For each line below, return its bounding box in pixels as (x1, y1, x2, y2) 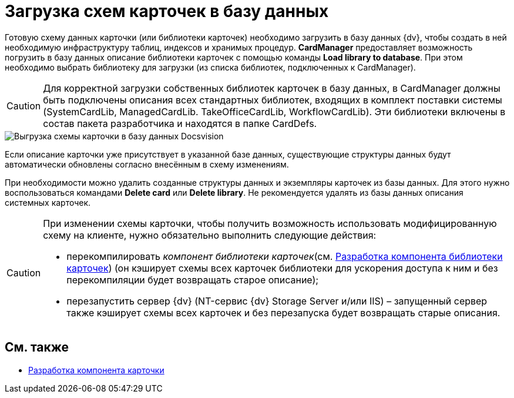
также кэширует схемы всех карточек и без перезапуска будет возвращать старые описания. (66, 306, 500, 319)
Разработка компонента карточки (28, 364, 164, 375)
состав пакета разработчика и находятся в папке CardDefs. (43, 117, 317, 129)
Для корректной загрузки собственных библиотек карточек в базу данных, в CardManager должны (43, 82, 500, 94)
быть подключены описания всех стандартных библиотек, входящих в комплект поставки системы (43, 93, 502, 106)
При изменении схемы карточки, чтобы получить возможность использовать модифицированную (43, 217, 497, 229)
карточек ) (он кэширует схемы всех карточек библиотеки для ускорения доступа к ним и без (66, 262, 498, 274)
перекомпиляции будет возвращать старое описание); (66, 273, 319, 286)
